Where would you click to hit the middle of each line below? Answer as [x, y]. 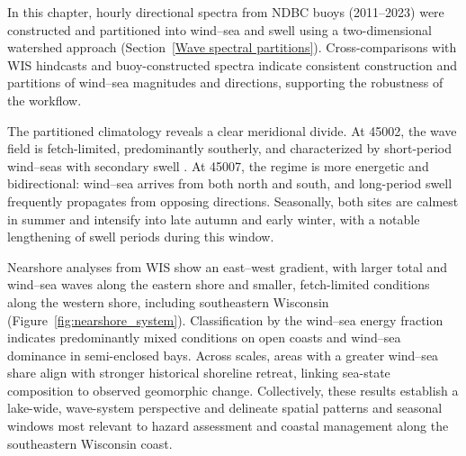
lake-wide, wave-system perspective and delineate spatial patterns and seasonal [225, 408]
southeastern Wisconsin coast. [90, 443]
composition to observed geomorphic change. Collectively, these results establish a [233, 390]
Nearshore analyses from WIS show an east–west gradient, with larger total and [228, 266]
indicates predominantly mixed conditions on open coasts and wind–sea [204, 337]
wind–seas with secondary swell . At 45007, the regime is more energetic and [218, 165]
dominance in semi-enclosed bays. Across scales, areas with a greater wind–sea [223, 355]
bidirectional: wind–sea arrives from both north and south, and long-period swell [230, 183]
